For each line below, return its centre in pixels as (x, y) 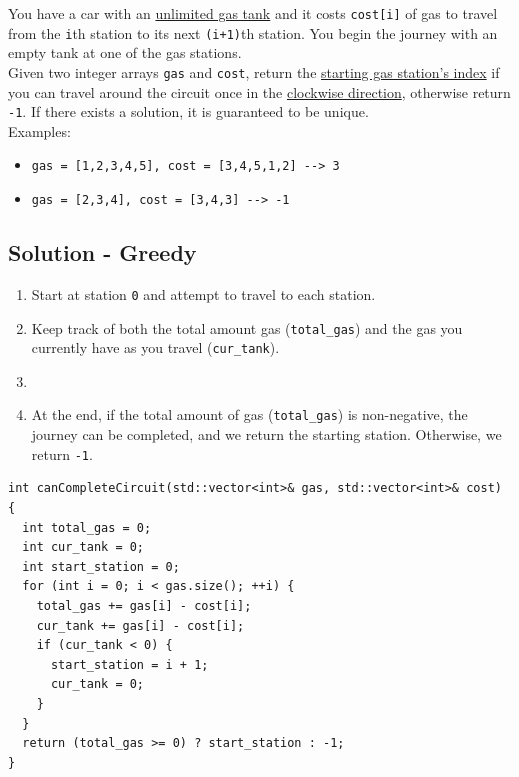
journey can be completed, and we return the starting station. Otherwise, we (266, 434)
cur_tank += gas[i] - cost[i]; (140, 625)
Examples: (39, 130)
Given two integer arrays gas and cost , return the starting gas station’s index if (254, 71)
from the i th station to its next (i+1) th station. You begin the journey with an (253, 32)
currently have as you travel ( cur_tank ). (155, 347)
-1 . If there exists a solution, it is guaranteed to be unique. (188, 111)
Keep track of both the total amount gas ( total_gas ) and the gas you (247, 327)
